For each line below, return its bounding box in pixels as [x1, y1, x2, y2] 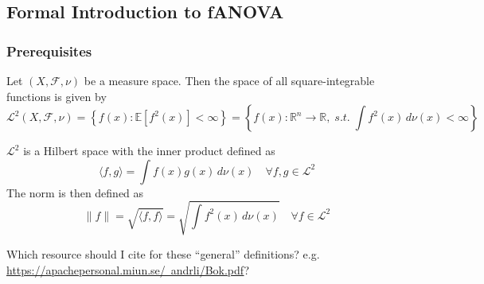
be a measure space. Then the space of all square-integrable [84, 72, 375, 88]
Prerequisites [6, 41, 92, 60]
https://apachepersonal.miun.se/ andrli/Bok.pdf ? [6, 261, 250, 278]
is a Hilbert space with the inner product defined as [23, 142, 275, 159]
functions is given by [6, 88, 107, 104]
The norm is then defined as [6, 184, 144, 200]
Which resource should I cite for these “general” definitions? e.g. [6, 245, 320, 262]
